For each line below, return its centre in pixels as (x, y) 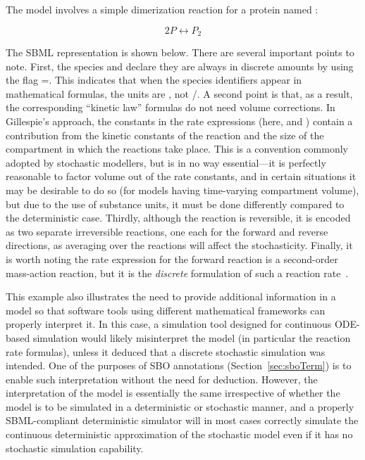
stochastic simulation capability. (75, 448)
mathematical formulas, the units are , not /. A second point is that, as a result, (179, 93)
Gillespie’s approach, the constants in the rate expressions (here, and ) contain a (179, 121)
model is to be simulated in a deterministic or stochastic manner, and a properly (180, 406)
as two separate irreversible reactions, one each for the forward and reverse (167, 231)
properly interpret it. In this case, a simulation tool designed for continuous (169, 324)
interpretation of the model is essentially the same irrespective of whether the (173, 393)
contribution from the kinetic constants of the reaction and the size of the (165, 135)
